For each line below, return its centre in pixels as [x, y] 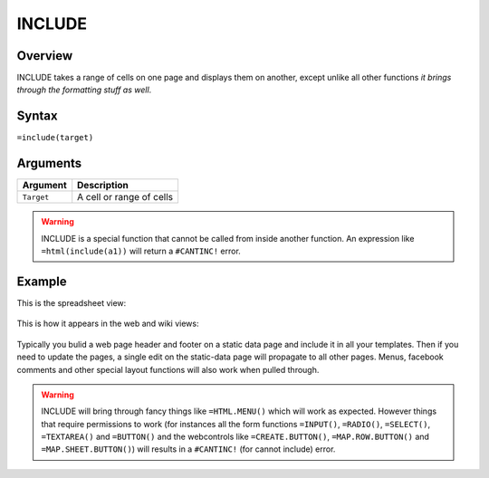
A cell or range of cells [125, 197]
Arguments [49, 163]
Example [42, 281]
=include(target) [55, 138]
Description [103, 186]
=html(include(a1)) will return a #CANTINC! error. [141, 251]
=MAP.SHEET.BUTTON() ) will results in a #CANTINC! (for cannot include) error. [188, 449]
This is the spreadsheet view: [72, 302]
